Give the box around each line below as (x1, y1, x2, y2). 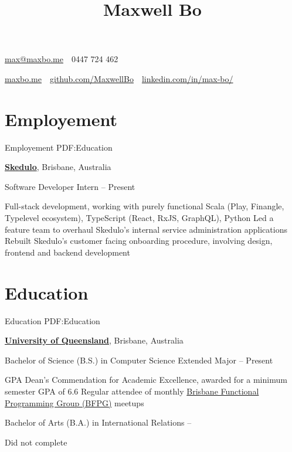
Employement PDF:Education (5, 141, 113, 153)
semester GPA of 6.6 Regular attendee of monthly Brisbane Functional (5, 385, 259, 397)
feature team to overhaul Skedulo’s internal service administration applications (5, 223, 287, 235)
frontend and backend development (5, 246, 130, 258)
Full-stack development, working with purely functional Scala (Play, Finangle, (5, 200, 284, 212)
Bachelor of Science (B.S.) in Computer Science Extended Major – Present (5, 354, 273, 366)
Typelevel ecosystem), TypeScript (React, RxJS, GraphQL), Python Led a (5, 212, 274, 224)
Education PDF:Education (5, 314, 100, 327)
